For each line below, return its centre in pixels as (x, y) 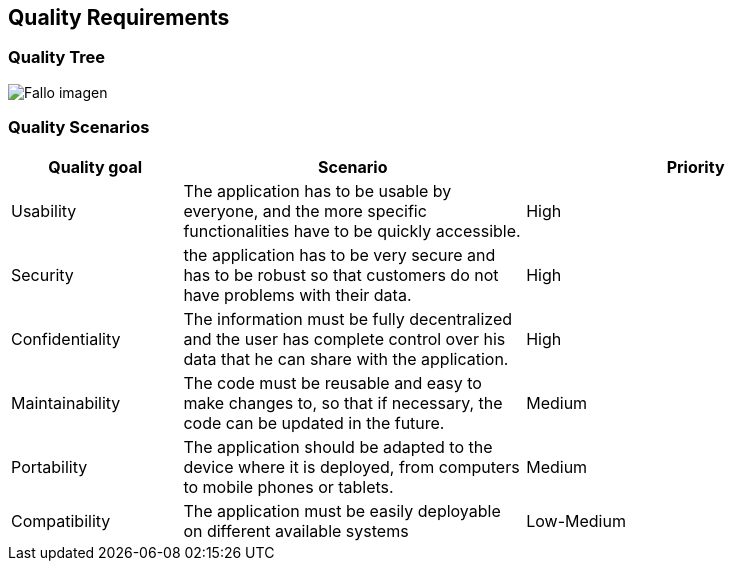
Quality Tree (57, 57)
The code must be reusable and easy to (332, 382)
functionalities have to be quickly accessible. (352, 230)
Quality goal (95, 166)
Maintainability (66, 402)
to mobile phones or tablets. (288, 486)
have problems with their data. (297, 294)
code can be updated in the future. (314, 422)
